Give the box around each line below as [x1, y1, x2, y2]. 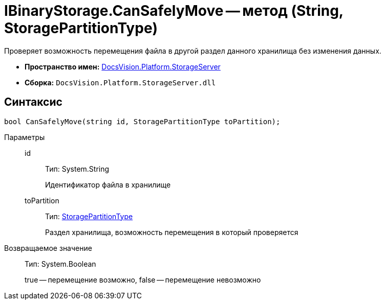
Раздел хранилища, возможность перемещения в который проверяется [45, 227, 298, 237]
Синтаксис [4, 96, 62, 109]
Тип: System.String [45, 164, 110, 173]
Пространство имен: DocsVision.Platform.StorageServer [25, 62, 221, 71]
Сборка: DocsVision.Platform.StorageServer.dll [25, 78, 216, 87]
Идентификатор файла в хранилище [45, 180, 171, 189]
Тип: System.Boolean [25, 259, 96, 268]
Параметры [4, 132, 45, 142]
